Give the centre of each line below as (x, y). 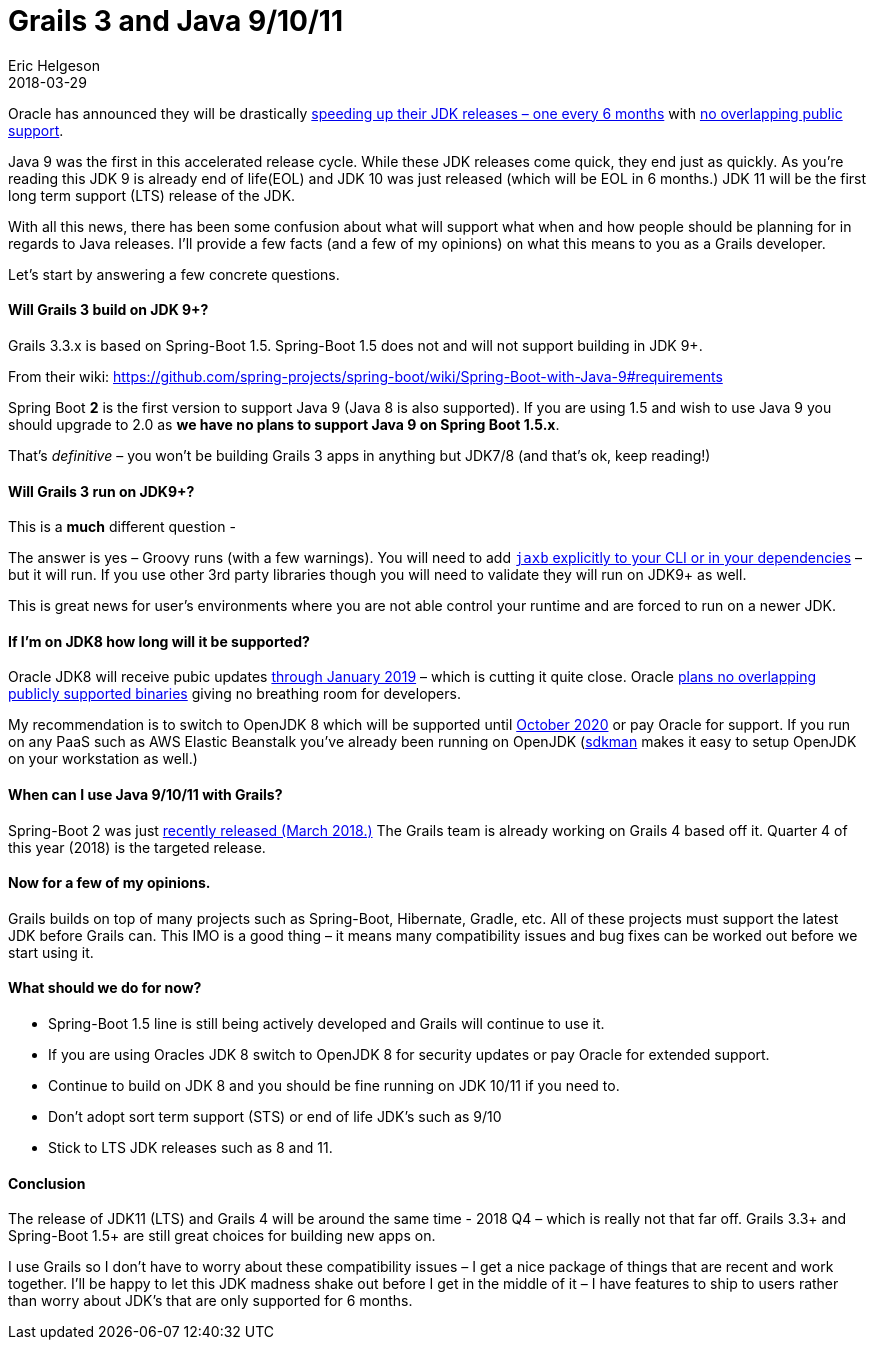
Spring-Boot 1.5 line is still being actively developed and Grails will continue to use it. (326, 1024)
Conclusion (47, 1183)
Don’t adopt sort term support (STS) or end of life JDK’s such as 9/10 (275, 1117)
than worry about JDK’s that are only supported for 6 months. (210, 1301)
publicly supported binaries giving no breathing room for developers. (234, 694)
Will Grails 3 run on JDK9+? (101, 491)
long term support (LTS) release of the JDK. (152, 195)
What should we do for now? (105, 988)
